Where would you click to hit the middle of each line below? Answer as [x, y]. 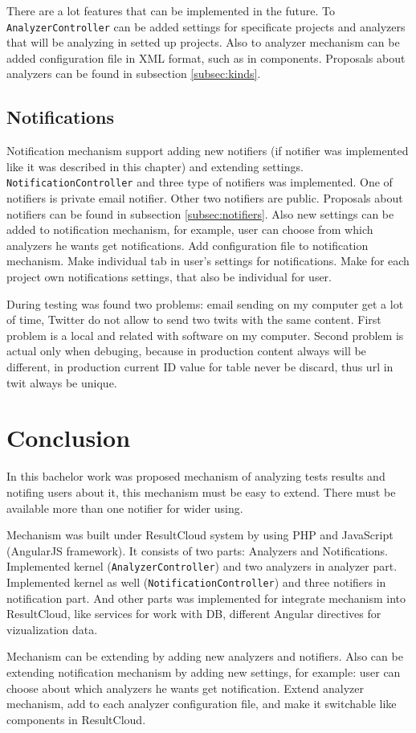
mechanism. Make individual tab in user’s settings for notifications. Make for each [208, 261]
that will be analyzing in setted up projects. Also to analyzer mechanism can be [203, 42]
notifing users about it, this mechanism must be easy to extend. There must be [201, 491]
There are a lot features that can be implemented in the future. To [171, 10]
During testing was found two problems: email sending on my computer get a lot [205, 303]
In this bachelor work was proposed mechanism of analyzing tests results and [196, 476]
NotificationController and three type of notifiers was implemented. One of [200, 182]
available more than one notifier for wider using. [125, 508]
